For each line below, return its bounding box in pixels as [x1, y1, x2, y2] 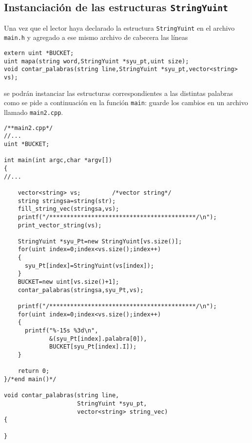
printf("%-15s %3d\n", [24, 327, 98, 334]
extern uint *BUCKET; [4, 50, 74, 57]
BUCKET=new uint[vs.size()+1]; [18, 278, 119, 286]
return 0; [18, 368, 50, 375]
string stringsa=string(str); [18, 197, 116, 204]
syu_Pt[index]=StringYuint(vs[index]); [24, 262, 154, 269]
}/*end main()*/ [4, 375, 57, 383]
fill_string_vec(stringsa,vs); [18, 205, 119, 213]
